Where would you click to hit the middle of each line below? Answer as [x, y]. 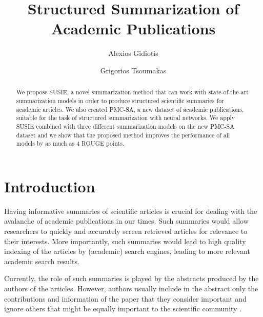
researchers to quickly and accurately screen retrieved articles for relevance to [126, 231]
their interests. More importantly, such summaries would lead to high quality [125, 241]
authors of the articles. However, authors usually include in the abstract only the [131, 288]
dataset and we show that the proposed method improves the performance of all [123, 135]
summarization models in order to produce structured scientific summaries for [120, 100]
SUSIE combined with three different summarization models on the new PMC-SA [125, 126]
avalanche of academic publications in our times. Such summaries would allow [126, 221]
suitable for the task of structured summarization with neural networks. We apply [126, 118]
